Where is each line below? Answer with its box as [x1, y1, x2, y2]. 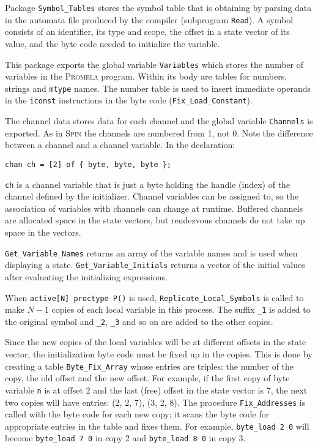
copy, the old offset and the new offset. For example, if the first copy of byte [5, 371, 290, 384]
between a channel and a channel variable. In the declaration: [5, 138, 235, 151]
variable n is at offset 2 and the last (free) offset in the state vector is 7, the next [5, 383, 308, 396]
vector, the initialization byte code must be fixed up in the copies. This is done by [5, 348, 312, 360]
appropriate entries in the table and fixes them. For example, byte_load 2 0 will [5, 419, 309, 432]
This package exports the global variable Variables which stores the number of [5, 58, 304, 70]
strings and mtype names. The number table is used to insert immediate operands [5, 81, 311, 94]
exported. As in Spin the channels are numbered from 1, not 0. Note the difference [5, 126, 313, 139]
